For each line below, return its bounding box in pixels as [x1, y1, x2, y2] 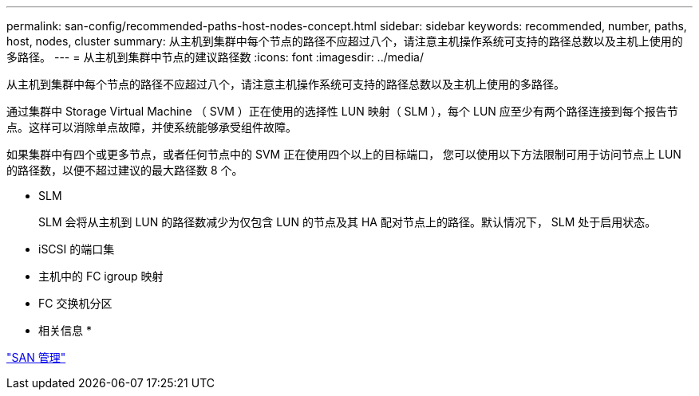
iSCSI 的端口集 [38, 242, 115, 256]
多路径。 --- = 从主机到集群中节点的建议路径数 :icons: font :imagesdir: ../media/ [6, 50, 425, 64]
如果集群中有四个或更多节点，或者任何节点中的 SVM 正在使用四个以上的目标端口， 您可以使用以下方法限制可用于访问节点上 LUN [6, 147, 681, 161]
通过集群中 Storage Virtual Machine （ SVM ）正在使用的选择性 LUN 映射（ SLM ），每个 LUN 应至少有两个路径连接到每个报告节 [6, 104, 678, 118]
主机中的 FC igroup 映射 [38, 269, 164, 283]
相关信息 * [38, 323, 92, 337]
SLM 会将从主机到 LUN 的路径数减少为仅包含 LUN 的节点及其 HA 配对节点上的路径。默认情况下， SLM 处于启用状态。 [38, 215, 657, 229]
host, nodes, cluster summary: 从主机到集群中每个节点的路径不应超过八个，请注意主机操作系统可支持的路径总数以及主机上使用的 [6, 34, 683, 48]
